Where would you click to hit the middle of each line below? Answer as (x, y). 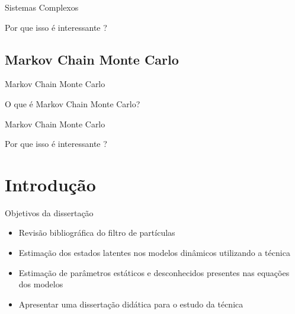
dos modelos (41, 284)
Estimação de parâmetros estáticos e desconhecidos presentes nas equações (154, 272)
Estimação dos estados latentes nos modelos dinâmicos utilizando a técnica (154, 253)
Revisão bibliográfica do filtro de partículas (97, 233)
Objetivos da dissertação (49, 212)
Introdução (50, 184)
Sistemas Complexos (42, 7)
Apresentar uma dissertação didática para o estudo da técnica (131, 304)
